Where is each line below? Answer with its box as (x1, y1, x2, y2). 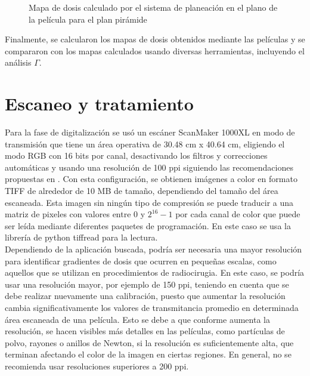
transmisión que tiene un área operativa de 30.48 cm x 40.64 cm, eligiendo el (5, 137, 285, 150)
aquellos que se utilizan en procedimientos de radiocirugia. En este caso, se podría (5, 266, 305, 279)
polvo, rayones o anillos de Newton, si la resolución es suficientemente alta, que (5, 336, 294, 349)
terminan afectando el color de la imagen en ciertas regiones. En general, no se (5, 348, 292, 360)
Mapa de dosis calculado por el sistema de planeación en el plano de (29, 1, 278, 13)
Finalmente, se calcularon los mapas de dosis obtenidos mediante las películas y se (5, 33, 305, 45)
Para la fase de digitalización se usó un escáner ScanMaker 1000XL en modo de (5, 126, 295, 138)
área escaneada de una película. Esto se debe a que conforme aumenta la (5, 313, 270, 325)
